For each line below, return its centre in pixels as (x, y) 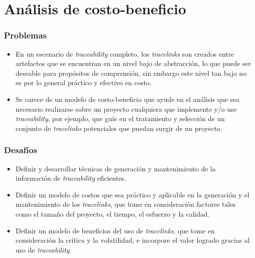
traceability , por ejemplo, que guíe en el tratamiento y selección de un (120, 118)
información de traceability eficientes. (71, 178)
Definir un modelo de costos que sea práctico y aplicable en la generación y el (132, 194)
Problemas (25, 35)
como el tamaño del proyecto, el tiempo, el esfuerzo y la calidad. (112, 213)
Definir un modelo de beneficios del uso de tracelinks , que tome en (115, 230)
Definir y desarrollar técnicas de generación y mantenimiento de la (115, 168)
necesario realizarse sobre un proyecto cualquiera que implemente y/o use (126, 109)
